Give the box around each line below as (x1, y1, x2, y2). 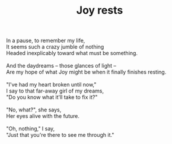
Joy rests (76, 4, 123, 17)
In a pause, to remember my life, (6, 37, 85, 44)
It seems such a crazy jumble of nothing (6, 43, 104, 50)
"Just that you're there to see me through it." (6, 132, 114, 139)
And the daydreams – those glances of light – (6, 62, 117, 69)
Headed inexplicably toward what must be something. (6, 50, 138, 57)
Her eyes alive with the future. (6, 113, 80, 120)
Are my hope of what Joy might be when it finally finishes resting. (6, 69, 167, 76)
